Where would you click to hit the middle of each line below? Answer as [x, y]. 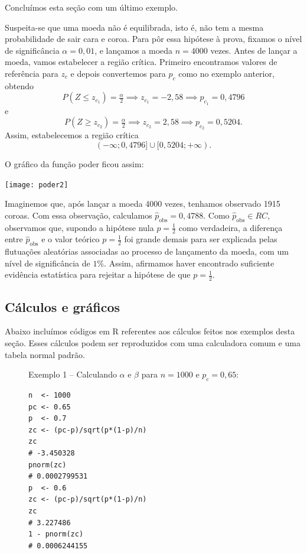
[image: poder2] [37, 185]
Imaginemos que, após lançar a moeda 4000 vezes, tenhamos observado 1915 [143, 204]
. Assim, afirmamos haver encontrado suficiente [189, 263]
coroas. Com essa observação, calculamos [79, 215]
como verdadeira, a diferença [231, 227]
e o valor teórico [71, 239]
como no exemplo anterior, [226, 73]
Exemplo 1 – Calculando [73, 374]
